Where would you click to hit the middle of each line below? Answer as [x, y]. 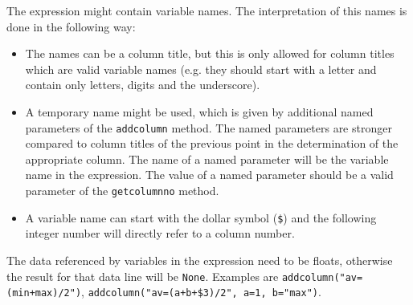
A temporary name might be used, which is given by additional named [199, 111]
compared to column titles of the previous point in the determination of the [212, 143]
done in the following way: [71, 26]
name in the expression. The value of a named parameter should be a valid [209, 175]
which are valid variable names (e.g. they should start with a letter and [201, 69]
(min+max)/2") [44, 293]
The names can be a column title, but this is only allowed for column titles [210, 53]
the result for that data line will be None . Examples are [143, 276]
